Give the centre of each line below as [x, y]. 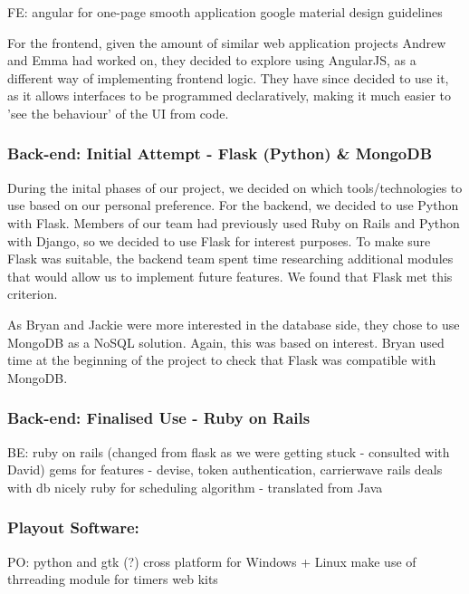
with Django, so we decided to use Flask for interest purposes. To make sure [219, 240]
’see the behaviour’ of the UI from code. [118, 113]
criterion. [33, 294]
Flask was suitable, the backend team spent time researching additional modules [230, 259]
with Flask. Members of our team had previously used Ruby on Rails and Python [234, 222]
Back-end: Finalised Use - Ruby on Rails [159, 418]
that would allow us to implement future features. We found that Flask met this [230, 276]
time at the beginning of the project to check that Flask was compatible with [222, 360]
